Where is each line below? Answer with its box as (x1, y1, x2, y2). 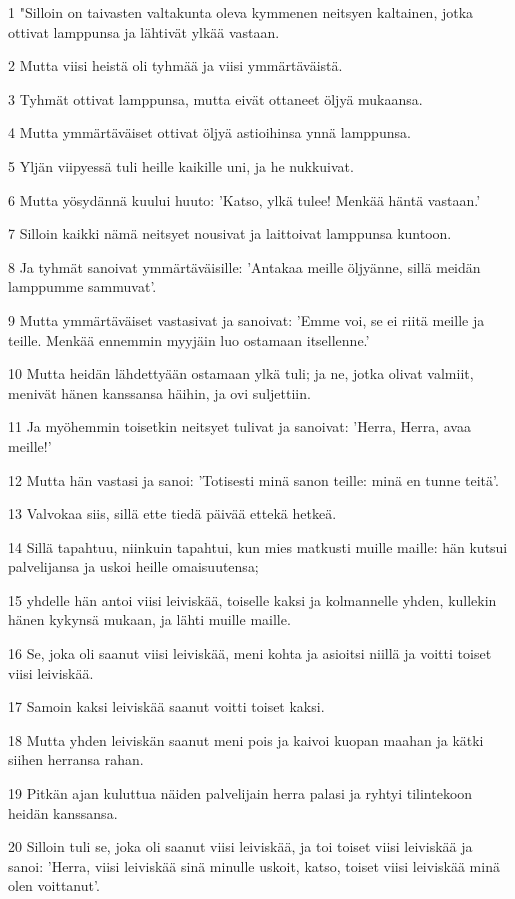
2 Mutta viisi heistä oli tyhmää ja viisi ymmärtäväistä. (8, 55, 343, 76)
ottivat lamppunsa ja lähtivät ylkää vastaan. (8, 21, 280, 42)
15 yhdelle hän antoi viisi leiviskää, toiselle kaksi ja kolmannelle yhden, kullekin (8, 589, 497, 610)
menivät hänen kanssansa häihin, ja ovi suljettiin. (8, 382, 311, 403)
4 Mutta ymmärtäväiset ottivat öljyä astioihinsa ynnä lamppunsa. (8, 122, 411, 143)
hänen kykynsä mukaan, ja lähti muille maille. (8, 609, 291, 630)
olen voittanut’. (8, 875, 100, 896)
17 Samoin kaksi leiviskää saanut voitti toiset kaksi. (8, 696, 325, 717)
